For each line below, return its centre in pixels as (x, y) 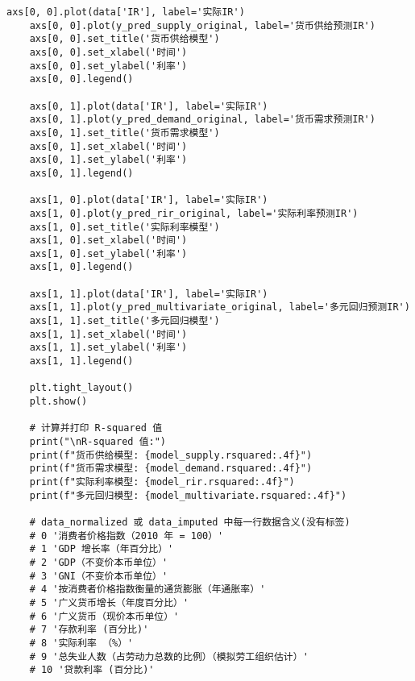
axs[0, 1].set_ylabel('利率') (108, 160)
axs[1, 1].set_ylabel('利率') (108, 348)
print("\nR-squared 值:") (98, 442)
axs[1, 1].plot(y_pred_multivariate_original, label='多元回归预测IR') (220, 307)
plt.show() (58, 402)
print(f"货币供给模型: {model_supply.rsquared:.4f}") (171, 455)
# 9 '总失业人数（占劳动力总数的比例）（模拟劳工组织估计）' (169, 656)
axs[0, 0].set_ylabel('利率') (108, 66)
